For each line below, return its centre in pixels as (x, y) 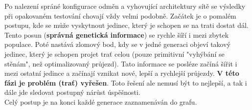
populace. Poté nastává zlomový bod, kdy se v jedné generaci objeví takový (117, 44)
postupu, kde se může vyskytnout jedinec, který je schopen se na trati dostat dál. (126, 25)
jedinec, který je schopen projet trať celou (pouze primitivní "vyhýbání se (115, 54)
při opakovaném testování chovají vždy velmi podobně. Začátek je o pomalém (120, 15)
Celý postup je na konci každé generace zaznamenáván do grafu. (101, 101)
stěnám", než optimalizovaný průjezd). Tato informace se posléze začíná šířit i (121, 63)
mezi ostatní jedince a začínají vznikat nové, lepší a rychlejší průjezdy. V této (122, 73)
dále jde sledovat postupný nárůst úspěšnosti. (72, 92)
